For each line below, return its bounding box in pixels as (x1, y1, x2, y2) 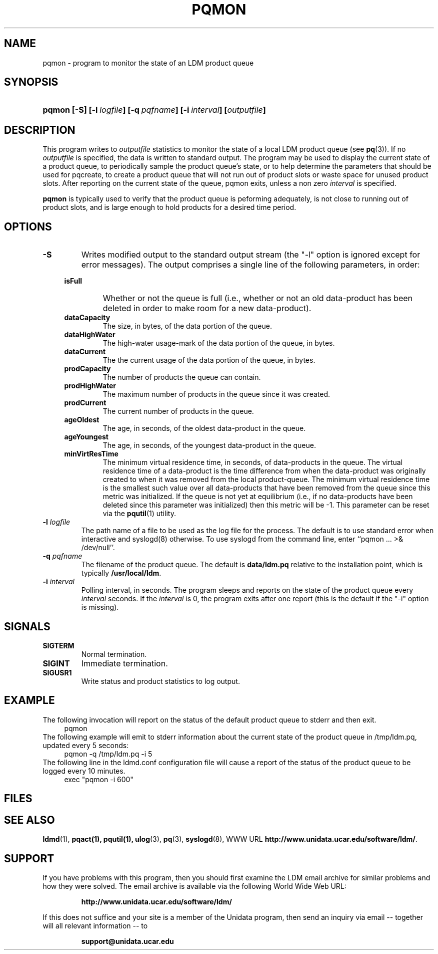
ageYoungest (64, 432, 108, 441)
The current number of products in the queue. (102, 407, 254, 416)
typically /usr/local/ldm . (81, 569, 161, 578)
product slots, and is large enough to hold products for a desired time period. (42, 203, 296, 212)
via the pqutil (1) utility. (102, 509, 176, 518)
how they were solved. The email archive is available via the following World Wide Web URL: (42, 881, 346, 890)
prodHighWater (64, 381, 116, 390)
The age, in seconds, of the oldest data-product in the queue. (102, 424, 306, 433)
